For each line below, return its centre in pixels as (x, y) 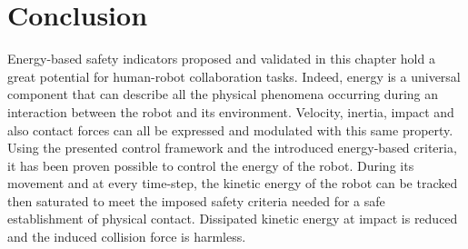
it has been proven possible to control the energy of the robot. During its (211, 165)
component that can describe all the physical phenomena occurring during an (223, 94)
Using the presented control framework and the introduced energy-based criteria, (232, 148)
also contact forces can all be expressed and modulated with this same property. (230, 129)
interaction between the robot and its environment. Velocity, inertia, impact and (231, 111)
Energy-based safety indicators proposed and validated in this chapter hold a (221, 59)
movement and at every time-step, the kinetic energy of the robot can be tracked (233, 183)
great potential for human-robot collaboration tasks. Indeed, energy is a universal (234, 76)
